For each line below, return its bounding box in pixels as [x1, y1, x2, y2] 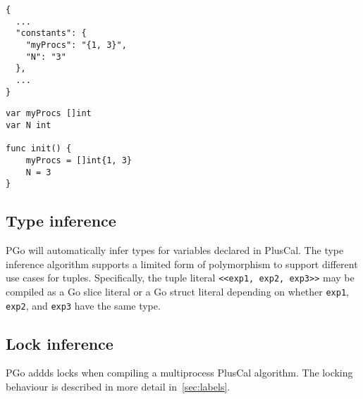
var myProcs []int [6, 108, 92, 119]
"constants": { [16, 28, 87, 39]
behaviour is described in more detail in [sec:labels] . [6, 379, 230, 393]
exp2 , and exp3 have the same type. [6, 298, 161, 312]
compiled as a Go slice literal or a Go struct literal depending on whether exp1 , [6, 284, 349, 298]
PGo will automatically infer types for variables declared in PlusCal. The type [6, 243, 344, 258]
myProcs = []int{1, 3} [25, 155, 132, 165]
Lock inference [6, 332, 113, 354]
